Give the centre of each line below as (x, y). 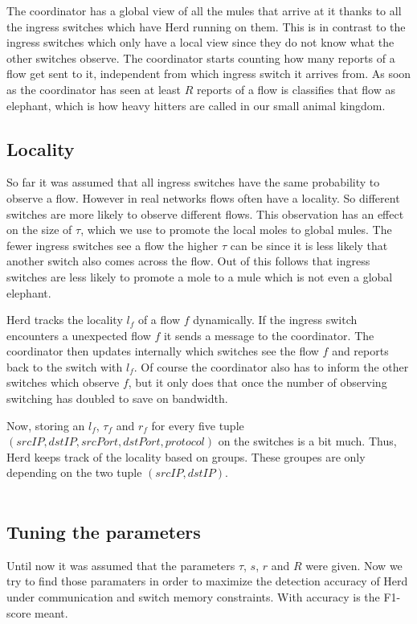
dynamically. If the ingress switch (275, 320)
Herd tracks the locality (65, 320)
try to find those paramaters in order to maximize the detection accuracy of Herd (207, 581)
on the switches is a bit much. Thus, (307, 441)
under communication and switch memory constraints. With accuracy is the (193, 597)
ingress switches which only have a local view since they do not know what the (200, 42)
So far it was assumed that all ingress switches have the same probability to (193, 182)
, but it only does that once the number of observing (258, 382)
